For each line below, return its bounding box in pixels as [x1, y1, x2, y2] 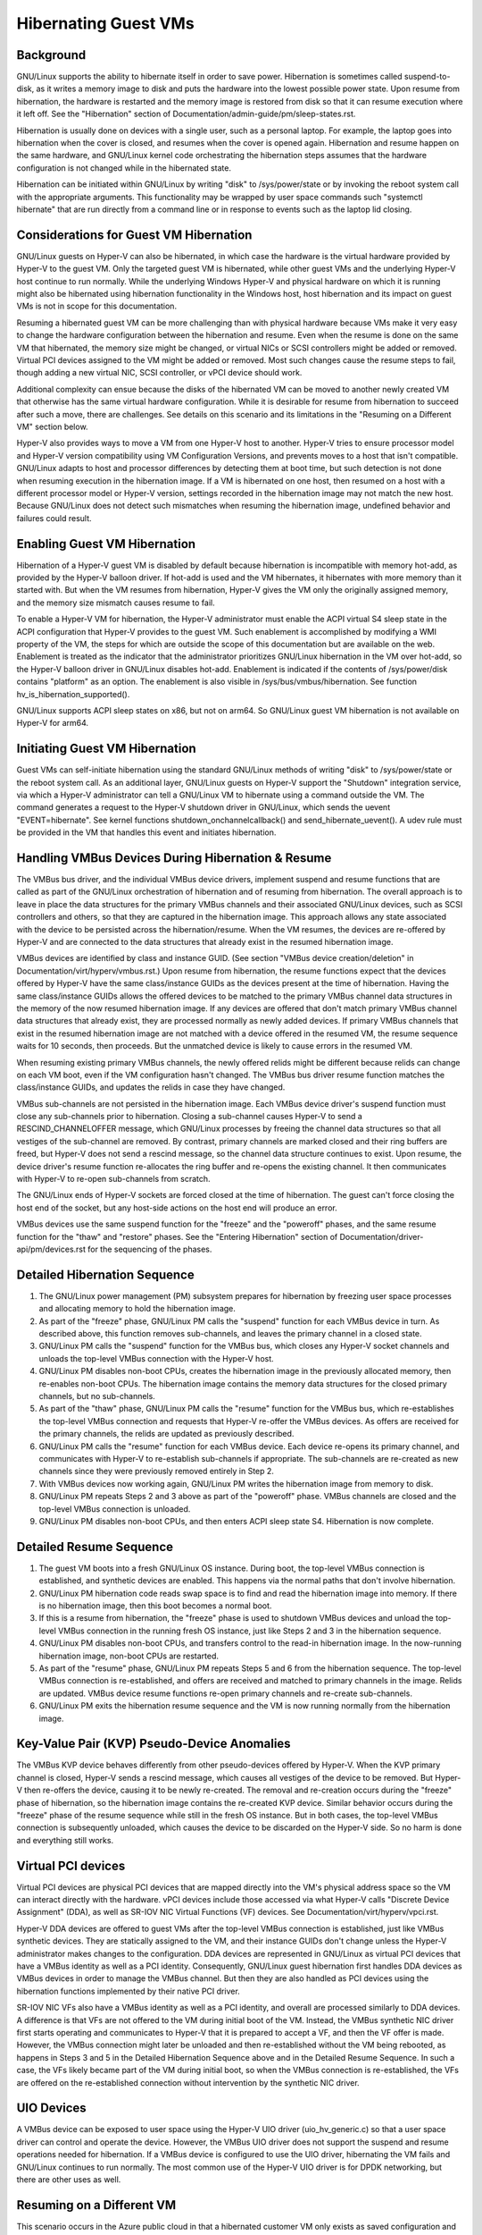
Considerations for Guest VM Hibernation [16, 227, 253, 242]
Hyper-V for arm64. [16, 718, 89, 729]
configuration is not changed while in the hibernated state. [16, 162, 232, 173]
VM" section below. [16, 421, 88, 432]
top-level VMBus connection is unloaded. [38, 1503, 191, 1514]
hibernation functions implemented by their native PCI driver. [16, 1986, 240, 1996]
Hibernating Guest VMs [16, 13, 195, 33]
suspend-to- [403, 72, 451, 82]
